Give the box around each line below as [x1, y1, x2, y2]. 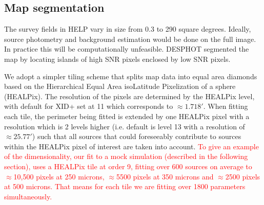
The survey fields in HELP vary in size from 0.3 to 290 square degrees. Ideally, [4, 24, 251, 34]
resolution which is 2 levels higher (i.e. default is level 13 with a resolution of [4, 121, 245, 131]
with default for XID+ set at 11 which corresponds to [4, 101, 173, 111]
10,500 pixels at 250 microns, [13, 171, 105, 181]
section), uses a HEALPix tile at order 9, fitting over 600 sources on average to [4, 161, 252, 171]
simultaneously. [4, 191, 52, 201]
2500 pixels [225, 171, 260, 181]
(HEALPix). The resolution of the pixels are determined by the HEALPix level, [4, 90, 255, 101]
